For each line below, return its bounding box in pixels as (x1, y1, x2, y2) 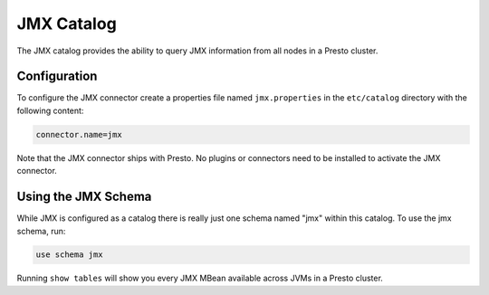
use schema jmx (35, 250, 103, 260)
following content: (16, 105, 84, 116)
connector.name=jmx (35, 129, 122, 139)
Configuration (16, 69, 98, 84)
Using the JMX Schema (16, 189, 152, 205)
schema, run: (16, 225, 66, 236)
